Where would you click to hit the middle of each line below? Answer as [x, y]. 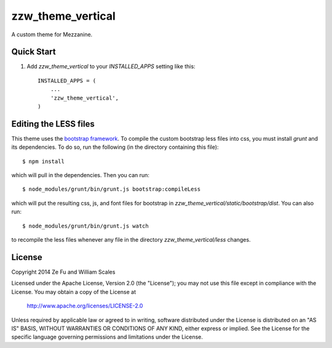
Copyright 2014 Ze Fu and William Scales [63, 272]
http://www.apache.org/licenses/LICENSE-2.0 [85, 306]
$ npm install [43, 161]
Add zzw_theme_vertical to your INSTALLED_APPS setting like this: [111, 66]
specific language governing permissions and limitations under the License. [107, 337]
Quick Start [34, 52]
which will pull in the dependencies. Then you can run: [81, 175]
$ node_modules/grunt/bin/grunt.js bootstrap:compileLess [112, 189]
